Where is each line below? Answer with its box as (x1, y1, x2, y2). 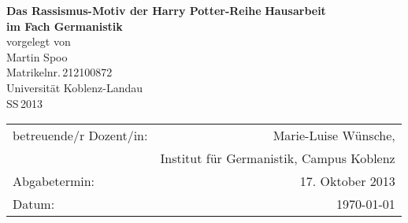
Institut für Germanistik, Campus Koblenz (160, 149, 395, 168)
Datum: (13, 195, 55, 214)
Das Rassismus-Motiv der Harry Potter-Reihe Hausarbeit (6, 2, 326, 18)
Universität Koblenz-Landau (6, 79, 143, 95)
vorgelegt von (6, 33, 71, 50)
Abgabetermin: (13, 172, 95, 191)
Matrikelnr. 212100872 (6, 64, 113, 80)
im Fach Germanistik (6, 17, 123, 34)
